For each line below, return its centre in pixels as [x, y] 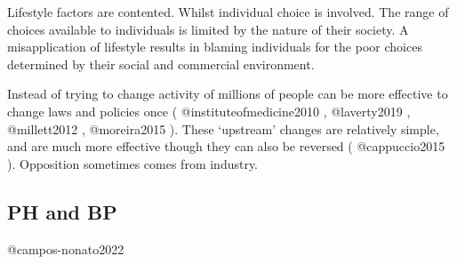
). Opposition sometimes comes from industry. [133, 163]
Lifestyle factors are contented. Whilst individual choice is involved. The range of [228, 12]
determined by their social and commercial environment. [161, 64]
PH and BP [62, 211]
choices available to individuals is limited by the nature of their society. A [208, 29]
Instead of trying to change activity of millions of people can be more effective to [228, 94]
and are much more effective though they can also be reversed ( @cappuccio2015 [226, 146]
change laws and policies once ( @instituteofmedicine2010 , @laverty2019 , [209, 111]
